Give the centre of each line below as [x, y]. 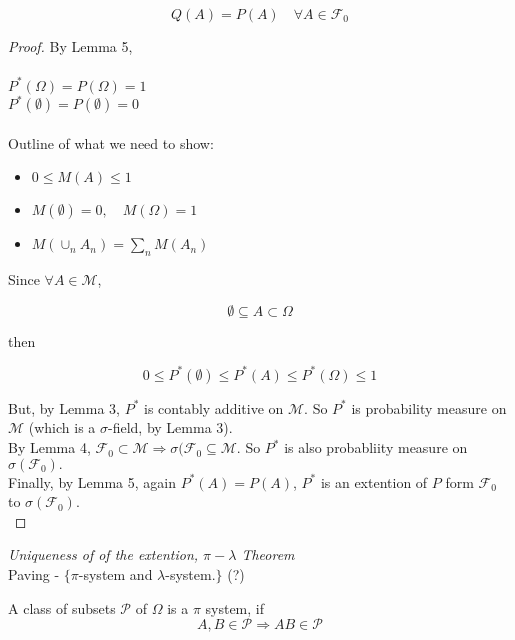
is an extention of [374, 481]
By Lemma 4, [49, 447]
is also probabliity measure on [376, 447]
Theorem [268, 554]
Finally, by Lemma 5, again [92, 481]
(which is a [62, 427]
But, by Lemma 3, [64, 407]
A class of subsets [62, 607]
